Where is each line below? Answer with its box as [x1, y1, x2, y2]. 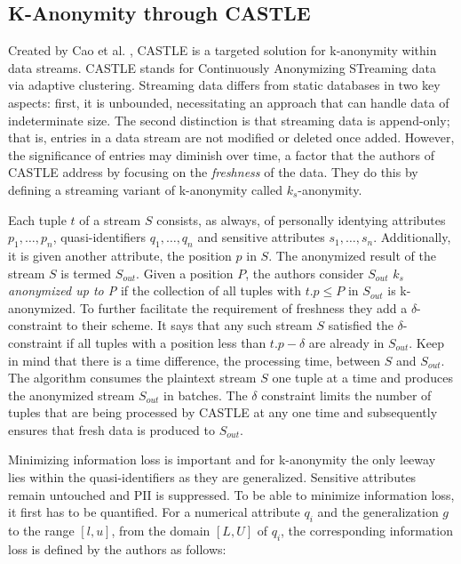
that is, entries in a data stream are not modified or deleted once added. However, [8, 128, 455, 147]
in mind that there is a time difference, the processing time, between [8, 350, 381, 369]
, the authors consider [245, 263, 364, 282]
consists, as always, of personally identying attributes [156, 210, 446, 229]
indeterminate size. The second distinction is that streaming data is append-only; [8, 110, 450, 129]
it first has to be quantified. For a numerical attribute [8, 503, 300, 521]
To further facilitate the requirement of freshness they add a [79, 298, 408, 317]
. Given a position [136, 263, 234, 282]
